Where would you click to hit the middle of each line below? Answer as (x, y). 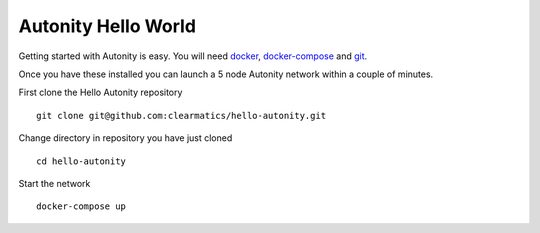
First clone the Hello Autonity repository (100, 92)
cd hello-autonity (81, 161)
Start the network (54, 183)
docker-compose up (81, 206)
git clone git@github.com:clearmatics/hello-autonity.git (181, 115)
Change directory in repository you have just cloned (125, 138)
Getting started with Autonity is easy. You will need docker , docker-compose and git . (193, 56)
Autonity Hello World (107, 26)
